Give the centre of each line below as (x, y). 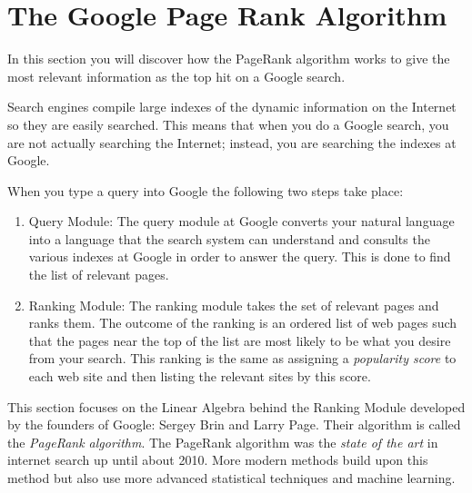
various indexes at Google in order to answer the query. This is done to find (240, 256)
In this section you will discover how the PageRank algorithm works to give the (229, 59)
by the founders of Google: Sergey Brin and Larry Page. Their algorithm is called (234, 424)
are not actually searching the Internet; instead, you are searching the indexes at (232, 142)
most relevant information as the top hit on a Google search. (176, 76)
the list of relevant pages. (99, 275)
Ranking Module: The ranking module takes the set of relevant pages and (234, 305)
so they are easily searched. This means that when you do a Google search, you (228, 124)
